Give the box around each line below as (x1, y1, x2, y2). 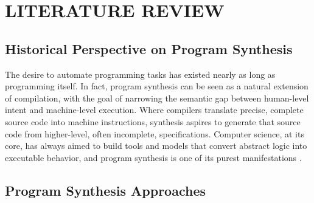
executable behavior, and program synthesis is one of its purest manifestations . (5, 151, 302, 163)
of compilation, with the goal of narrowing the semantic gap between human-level (5, 91, 309, 104)
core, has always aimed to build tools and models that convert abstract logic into (5, 139, 307, 152)
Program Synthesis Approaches (5, 181, 206, 199)
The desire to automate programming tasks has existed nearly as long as (5, 67, 276, 80)
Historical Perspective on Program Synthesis (5, 39, 293, 58)
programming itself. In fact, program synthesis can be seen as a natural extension (5, 80, 309, 92)
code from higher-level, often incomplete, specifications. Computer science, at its (5, 127, 304, 140)
